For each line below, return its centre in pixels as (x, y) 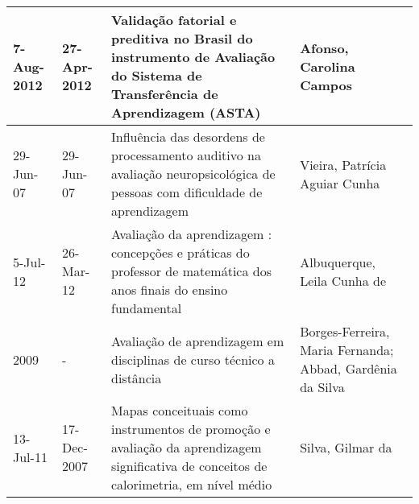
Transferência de (164, 94)
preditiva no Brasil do (182, 38)
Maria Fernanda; (347, 350)
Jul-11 (30, 456)
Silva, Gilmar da (346, 447)
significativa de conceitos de (189, 466)
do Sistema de (156, 75)
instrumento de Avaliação (193, 57)
